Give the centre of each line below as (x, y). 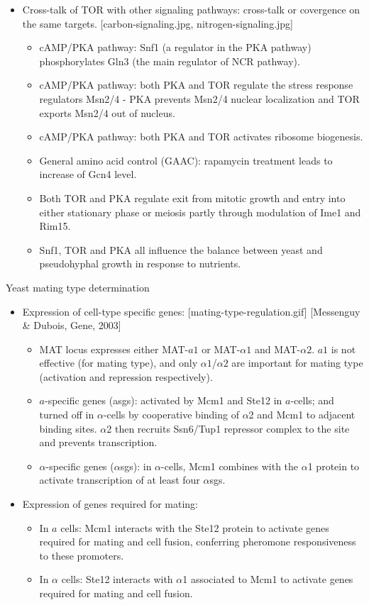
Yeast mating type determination (78, 287)
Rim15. (55, 226)
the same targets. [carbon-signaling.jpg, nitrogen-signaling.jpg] (158, 23)
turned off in (67, 415)
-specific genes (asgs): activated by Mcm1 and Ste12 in (164, 400)
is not (343, 349)
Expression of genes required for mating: (110, 504)
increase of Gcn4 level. (88, 174)
